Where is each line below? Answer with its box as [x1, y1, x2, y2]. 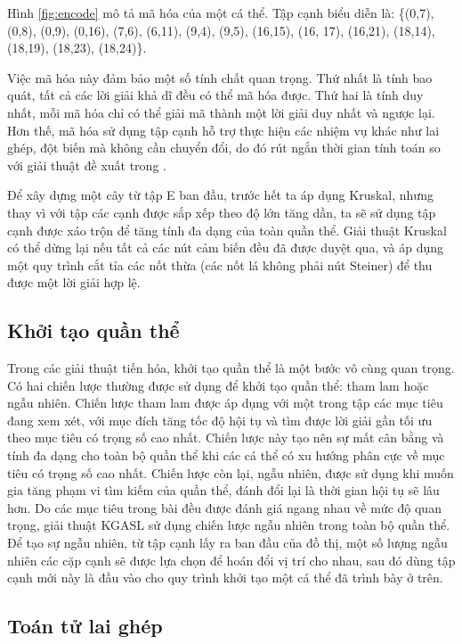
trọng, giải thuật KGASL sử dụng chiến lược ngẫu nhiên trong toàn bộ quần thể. [7, 516, 450, 534]
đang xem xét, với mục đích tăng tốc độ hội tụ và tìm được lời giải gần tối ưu [7, 410, 433, 429]
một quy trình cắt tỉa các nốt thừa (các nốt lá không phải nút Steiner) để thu [7, 255, 433, 274]
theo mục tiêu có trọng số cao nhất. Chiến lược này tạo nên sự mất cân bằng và [7, 428, 444, 447]
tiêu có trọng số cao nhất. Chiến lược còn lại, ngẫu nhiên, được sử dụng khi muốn [7, 463, 454, 482]
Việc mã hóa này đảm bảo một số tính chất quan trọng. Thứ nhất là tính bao [7, 68, 433, 87]
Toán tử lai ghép [7, 612, 163, 640]
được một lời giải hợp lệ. [7, 273, 141, 292]
